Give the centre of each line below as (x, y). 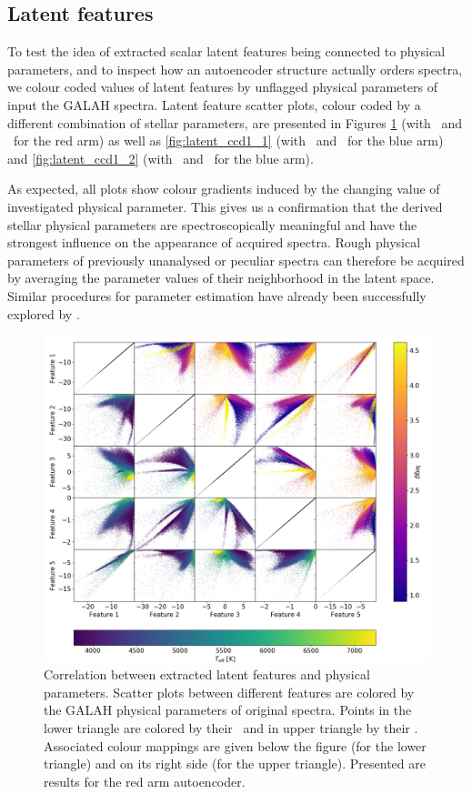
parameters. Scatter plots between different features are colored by (229, 692)
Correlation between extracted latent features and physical (207, 674)
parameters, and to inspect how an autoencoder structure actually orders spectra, (235, 69)
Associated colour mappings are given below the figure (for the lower (235, 745)
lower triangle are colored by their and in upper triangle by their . (231, 728)
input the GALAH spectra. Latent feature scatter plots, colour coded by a (214, 104)
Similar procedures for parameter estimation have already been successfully (217, 295)
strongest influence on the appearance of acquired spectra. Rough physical (214, 242)
